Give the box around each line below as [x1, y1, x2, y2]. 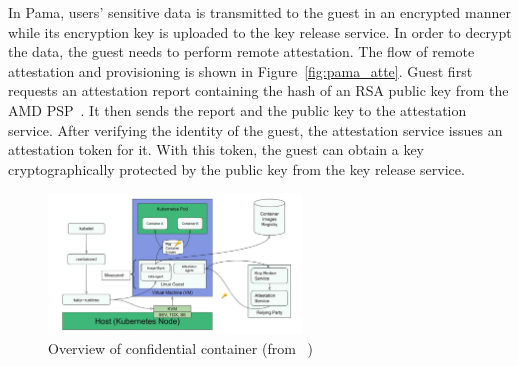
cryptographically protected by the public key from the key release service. [8, 158, 465, 179]
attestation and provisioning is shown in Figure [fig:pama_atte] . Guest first [8, 60, 473, 81]
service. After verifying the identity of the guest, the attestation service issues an [8, 119, 503, 140]
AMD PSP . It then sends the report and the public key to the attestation [8, 99, 467, 120]
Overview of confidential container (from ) [48, 337, 313, 358]
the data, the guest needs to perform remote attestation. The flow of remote [8, 41, 475, 62]
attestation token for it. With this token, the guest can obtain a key [8, 139, 424, 160]
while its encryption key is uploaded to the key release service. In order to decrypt [8, 21, 512, 42]
